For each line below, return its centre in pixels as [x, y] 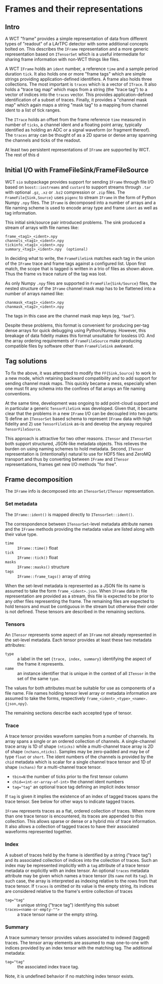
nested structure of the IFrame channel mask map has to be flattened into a [80, 288]
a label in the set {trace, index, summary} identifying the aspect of [84, 659]
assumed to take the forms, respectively [45, 698]
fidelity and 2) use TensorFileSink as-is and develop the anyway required [79, 424]
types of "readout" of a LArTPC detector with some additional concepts [77, 44]
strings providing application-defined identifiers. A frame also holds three [79, 79]
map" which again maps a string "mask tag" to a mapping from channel [77, 105]
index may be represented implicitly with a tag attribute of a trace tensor [77, 865]
